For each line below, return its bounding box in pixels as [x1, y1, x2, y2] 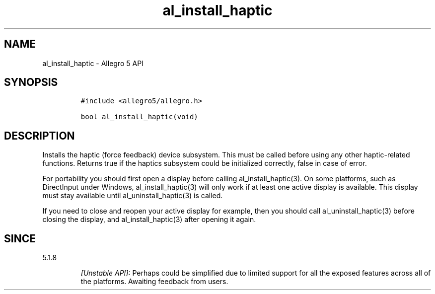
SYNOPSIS [4, 76, 58, 89]
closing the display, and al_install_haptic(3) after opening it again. [42, 215, 256, 224]
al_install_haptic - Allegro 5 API [42, 59, 144, 68]
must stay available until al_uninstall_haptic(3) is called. [42, 191, 223, 200]
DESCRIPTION [4, 129, 75, 142]
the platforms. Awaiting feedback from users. [80, 277, 228, 286]
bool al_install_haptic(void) [80, 113, 198, 121]
